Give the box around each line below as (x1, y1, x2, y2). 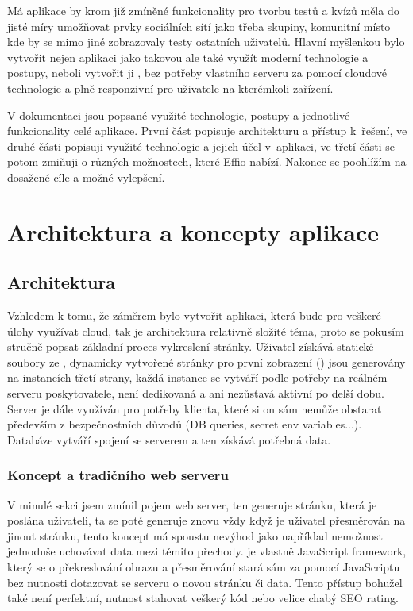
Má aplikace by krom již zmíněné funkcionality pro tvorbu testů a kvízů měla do (7, 2, 399, 18)
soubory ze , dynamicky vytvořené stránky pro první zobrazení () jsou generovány (7, 353, 406, 370)
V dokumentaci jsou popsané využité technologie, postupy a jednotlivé (7, 106, 350, 123)
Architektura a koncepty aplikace (7, 215, 380, 248)
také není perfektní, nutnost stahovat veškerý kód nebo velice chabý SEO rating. (7, 590, 399, 606)
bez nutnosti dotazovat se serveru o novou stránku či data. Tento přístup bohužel (7, 574, 403, 590)
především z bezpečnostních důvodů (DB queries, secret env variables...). (7, 416, 362, 432)
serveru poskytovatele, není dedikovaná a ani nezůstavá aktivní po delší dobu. (7, 385, 384, 402)
